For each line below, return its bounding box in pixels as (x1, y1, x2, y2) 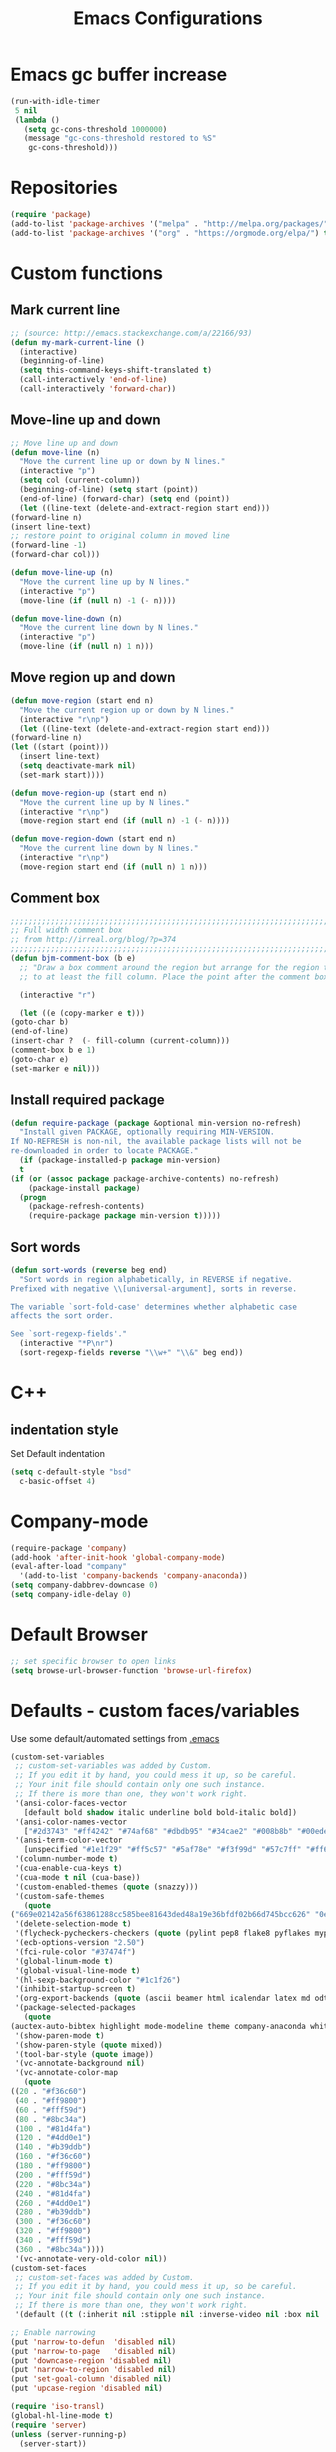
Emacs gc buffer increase (10, 63, 228, 86)
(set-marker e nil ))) (10, 1063, 101, 1074)
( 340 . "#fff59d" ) (14, 2235, 92, 2245)
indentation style (10, 1421, 119, 1438)
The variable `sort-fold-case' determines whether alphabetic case (10, 1302, 298, 1312)
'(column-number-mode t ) (14, 1854, 118, 1864)
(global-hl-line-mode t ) (10, 2410, 114, 2421)
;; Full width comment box (10, 925, 123, 936)
